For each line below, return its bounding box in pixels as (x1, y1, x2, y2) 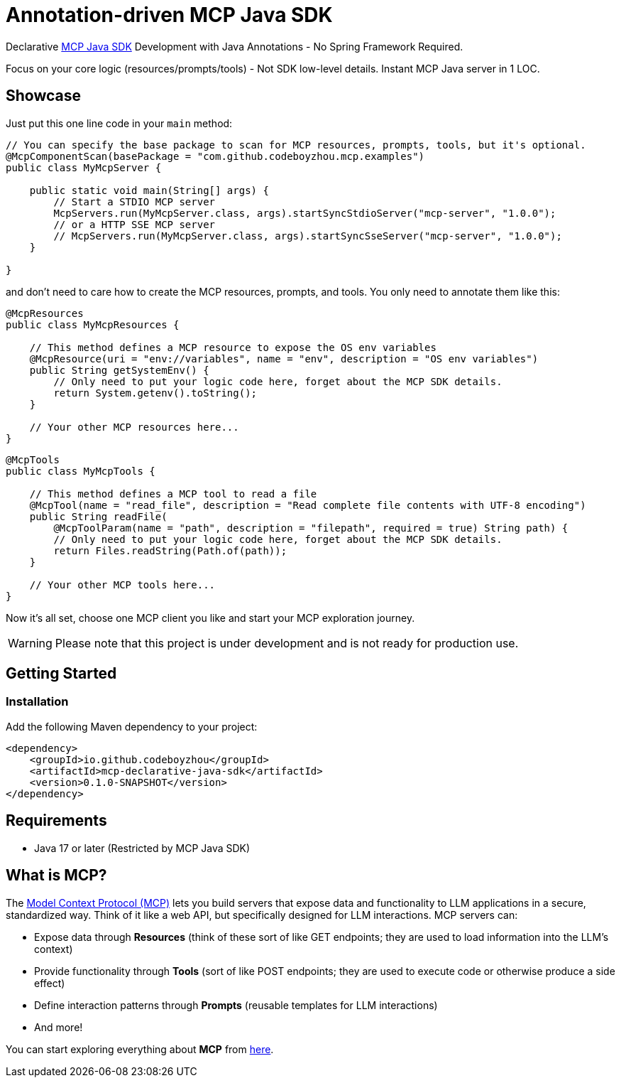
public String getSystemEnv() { (29, 364, 209, 376)
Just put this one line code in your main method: (6, 117, 233, 129)
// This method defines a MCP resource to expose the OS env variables (29, 341, 436, 353)
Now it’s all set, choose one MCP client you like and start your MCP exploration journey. (6, 611, 415, 624)
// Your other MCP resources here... (29, 421, 239, 433)
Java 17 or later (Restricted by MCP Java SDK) (34, 841, 251, 854)
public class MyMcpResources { (6, 318, 180, 330)
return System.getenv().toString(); (53, 387, 258, 399)
